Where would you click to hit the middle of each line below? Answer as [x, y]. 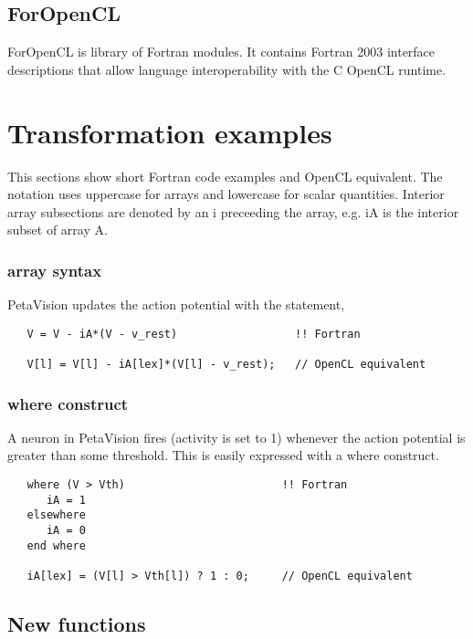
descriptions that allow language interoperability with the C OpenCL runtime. [227, 69]
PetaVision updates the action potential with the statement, [176, 304]
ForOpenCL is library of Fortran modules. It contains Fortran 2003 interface [221, 52]
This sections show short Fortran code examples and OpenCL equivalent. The [225, 176]
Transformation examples [170, 132]
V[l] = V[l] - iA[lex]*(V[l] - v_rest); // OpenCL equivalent [226, 365]
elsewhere [56, 515]
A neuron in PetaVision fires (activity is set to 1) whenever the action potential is [236, 437]
